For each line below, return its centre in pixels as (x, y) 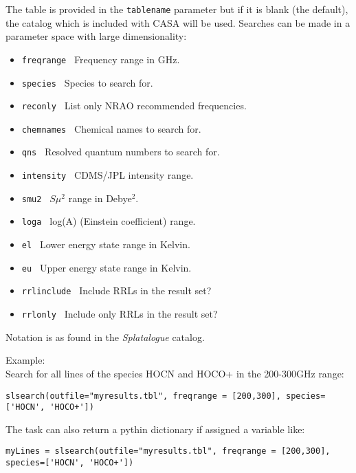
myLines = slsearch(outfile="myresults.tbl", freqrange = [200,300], (168, 451)
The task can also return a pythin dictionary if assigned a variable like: (155, 429)
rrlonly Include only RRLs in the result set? (120, 314)
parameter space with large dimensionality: (96, 36)
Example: (25, 360)
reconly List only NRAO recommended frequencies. (134, 106)
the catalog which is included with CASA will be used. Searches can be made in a (178, 22)
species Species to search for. (87, 82)
